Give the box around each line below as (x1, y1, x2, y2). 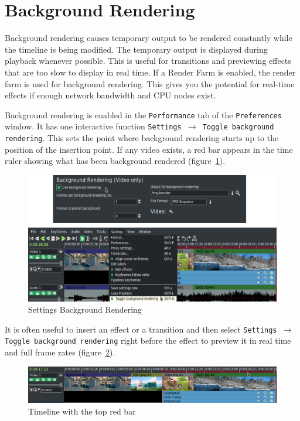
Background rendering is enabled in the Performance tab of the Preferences (5, 108, 282, 121)
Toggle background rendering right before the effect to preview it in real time (5, 334, 291, 347)
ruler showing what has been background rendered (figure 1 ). (5, 155, 226, 167)
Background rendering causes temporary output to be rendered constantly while (5, 32, 292, 44)
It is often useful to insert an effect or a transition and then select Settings (5, 323, 277, 335)
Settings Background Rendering (28, 303, 142, 316)
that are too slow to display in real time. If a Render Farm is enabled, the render (5, 66, 296, 78)
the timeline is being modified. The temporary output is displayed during (5, 43, 268, 55)
